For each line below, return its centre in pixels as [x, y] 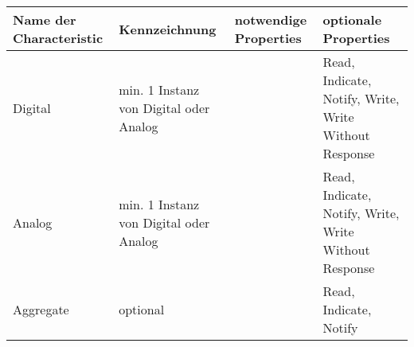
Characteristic [58, 38]
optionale [352, 19]
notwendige [271, 19]
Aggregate [41, 309]
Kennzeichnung [168, 29]
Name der [45, 19]
